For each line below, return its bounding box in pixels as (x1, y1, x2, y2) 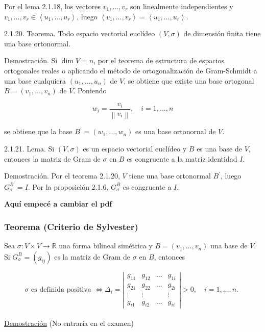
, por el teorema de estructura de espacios (93, 55, 224, 66)
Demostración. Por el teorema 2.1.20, (4, 170, 120, 181)
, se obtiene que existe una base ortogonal (124, 75, 254, 86)
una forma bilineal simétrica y (59, 240, 153, 251)
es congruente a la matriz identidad (127, 153, 237, 164)
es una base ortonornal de (135, 126, 216, 137)
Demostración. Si (4, 55, 58, 66)
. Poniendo (73, 85, 107, 96)
